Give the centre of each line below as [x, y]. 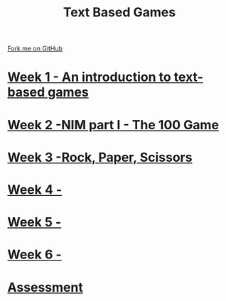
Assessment [45, 287]
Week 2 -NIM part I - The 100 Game [113, 125]
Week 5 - [34, 223]
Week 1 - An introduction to [90, 77]
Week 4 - [35, 190]
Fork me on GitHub [35, 49]
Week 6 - [34, 255]
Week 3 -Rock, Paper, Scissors [100, 157]
